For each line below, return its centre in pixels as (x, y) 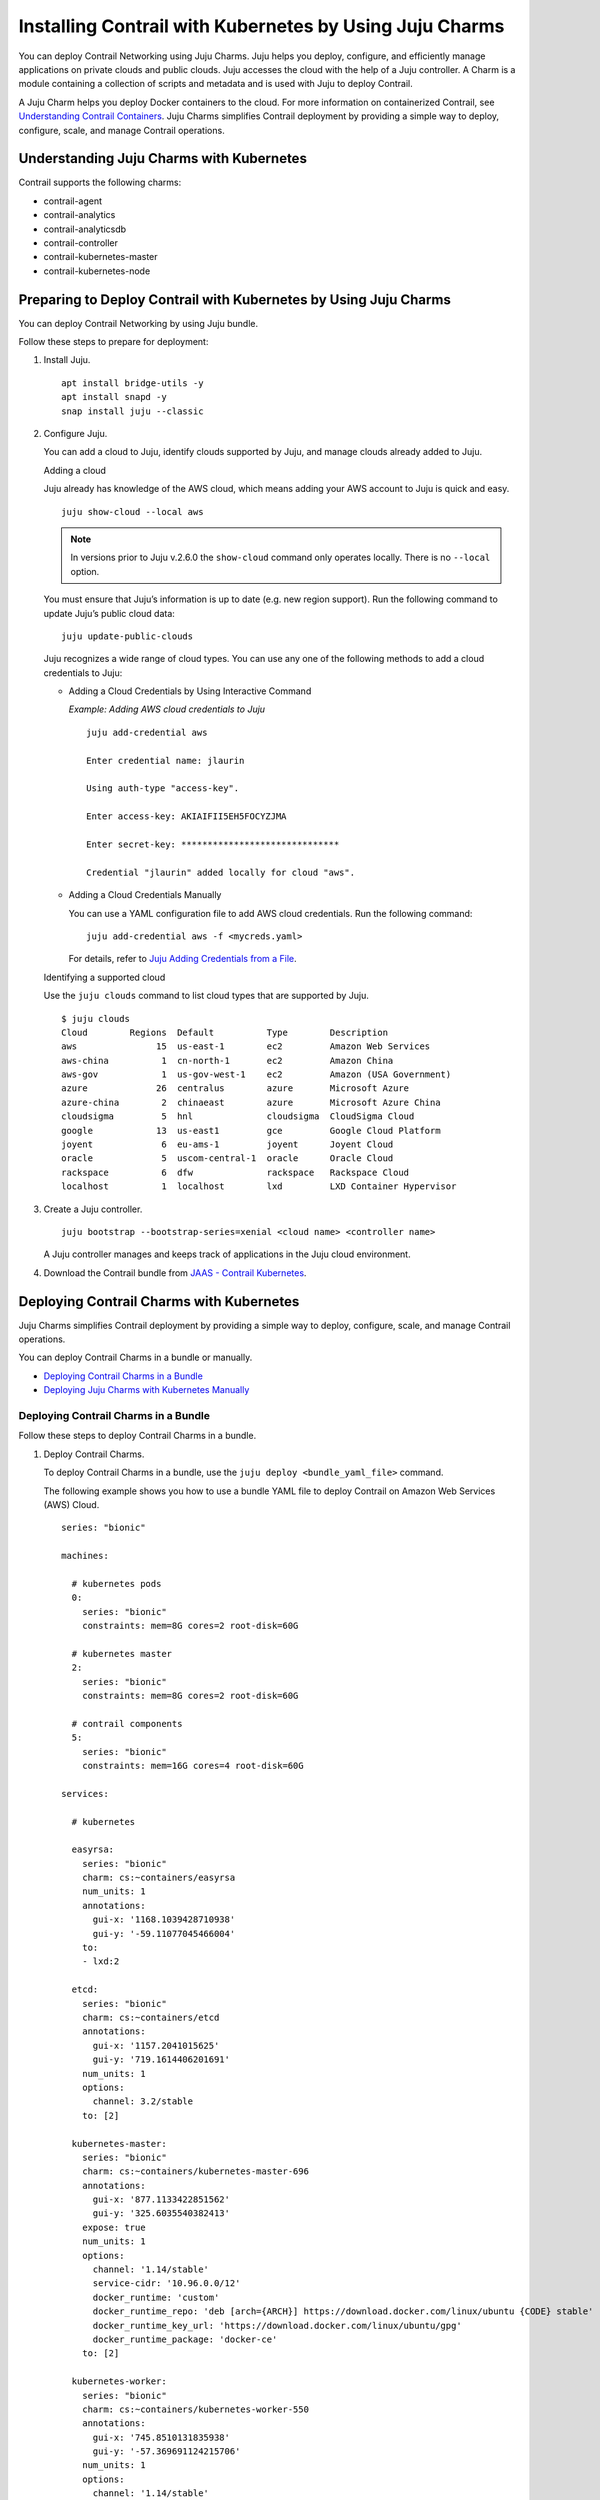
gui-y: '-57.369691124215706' (166, 2451)
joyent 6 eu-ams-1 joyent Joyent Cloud (227, 1144)
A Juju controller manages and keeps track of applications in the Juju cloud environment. (227, 1254)
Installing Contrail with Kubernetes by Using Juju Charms (261, 26)
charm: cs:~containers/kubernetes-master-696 (195, 2171)
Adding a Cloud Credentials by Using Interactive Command (190, 691)
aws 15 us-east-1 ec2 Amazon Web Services (246, 1046)
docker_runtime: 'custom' (156, 2297)
